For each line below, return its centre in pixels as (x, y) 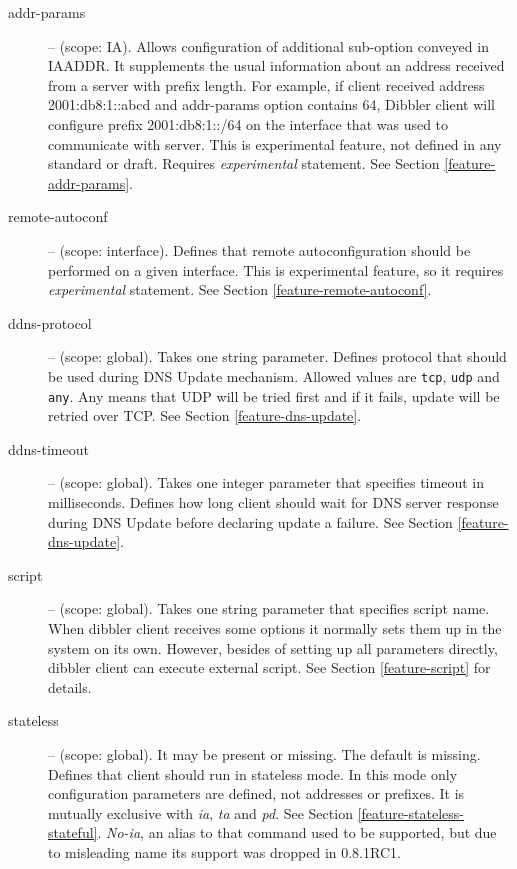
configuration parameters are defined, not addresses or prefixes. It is (256, 793)
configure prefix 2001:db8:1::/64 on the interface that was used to (248, 123)
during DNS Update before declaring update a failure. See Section (250, 521)
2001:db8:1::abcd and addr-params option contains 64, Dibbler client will (271, 104)
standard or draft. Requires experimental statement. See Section (244, 163)
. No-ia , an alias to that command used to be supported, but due (297, 832)
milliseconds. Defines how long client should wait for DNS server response (273, 502)
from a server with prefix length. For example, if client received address (266, 84)
